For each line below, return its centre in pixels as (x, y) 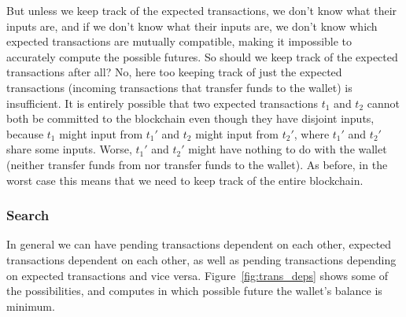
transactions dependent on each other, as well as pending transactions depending (201, 259)
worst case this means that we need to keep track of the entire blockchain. (185, 180)
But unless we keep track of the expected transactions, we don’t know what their (202, 10)
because (25, 133)
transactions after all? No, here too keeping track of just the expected (174, 72)
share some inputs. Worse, (69, 149)
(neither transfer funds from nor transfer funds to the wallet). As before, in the (197, 164)
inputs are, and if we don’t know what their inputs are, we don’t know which (192, 26)
